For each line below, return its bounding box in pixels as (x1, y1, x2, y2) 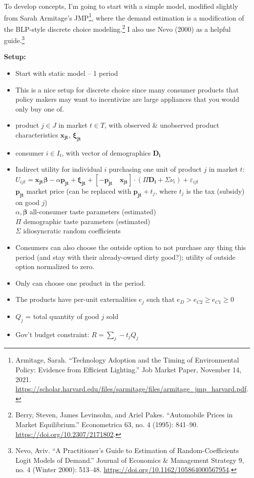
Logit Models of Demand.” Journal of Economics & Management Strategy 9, (15, 455, 244, 465)
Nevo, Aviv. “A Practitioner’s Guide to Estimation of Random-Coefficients (15, 445, 239, 455)
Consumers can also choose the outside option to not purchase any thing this (15, 242, 246, 252)
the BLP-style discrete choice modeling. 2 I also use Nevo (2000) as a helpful (4, 22, 231, 34)
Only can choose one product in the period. (15, 277, 146, 288)
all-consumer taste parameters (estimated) (29, 206, 156, 217)
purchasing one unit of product (109, 164, 202, 174)
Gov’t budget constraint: (15, 329, 89, 339)
